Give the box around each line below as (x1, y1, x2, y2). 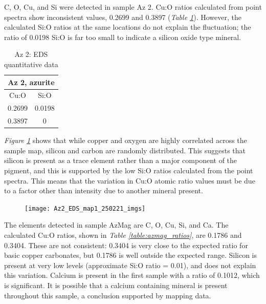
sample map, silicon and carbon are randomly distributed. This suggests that (4, 145, 246, 155)
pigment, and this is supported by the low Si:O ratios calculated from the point (4, 165, 253, 175)
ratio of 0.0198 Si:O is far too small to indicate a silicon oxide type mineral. (4, 31, 241, 42)
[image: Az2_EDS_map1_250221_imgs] (25, 205, 146, 212)
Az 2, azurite (8, 76, 55, 87)
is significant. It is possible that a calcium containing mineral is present (4, 279, 228, 290)
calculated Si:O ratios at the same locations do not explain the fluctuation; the (4, 22, 251, 32)
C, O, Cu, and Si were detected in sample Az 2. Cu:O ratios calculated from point (4, 2, 262, 12)
